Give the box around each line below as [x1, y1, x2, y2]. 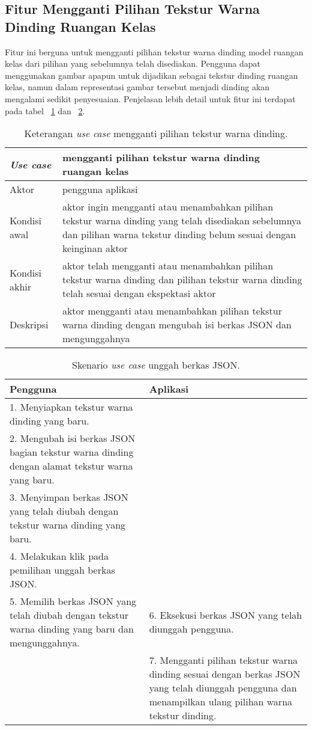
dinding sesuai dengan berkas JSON [149, 667, 301, 681]
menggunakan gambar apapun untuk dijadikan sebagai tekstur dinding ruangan [5, 69, 298, 81]
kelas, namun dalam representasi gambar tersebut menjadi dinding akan [5, 81, 270, 93]
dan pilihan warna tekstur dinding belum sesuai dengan [62, 227, 296, 242]
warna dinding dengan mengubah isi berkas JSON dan [62, 317, 292, 332]
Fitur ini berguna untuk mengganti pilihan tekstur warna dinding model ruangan [5, 45, 304, 58]
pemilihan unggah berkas [10, 563, 115, 577]
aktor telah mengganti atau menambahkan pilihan [62, 259, 274, 273]
